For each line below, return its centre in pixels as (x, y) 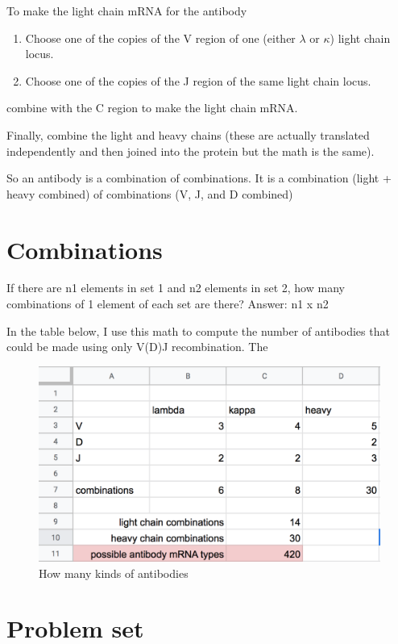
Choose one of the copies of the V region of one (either (160, 38)
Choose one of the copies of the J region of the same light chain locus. (198, 80)
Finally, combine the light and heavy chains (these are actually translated (188, 134)
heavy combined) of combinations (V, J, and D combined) (150, 193)
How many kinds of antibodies (114, 573)
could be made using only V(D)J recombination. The (137, 347)
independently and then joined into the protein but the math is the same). (191, 151)
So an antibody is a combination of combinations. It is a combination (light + (199, 178)
